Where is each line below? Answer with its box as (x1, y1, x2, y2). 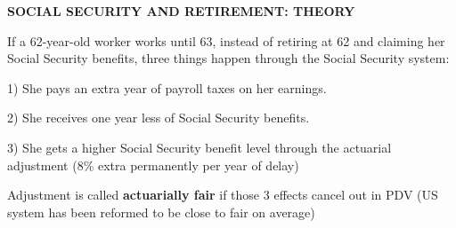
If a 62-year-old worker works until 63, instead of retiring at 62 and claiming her (7, 31, 445, 50)
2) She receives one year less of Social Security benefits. (7, 108, 310, 127)
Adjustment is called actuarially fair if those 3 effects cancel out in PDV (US (7, 185, 438, 204)
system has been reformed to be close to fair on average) (7, 202, 315, 221)
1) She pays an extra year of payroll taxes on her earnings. (7, 78, 327, 97)
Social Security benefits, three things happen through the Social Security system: (7, 49, 450, 67)
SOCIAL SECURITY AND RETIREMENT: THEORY (7, 2, 355, 20)
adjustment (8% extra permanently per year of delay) (7, 155, 299, 174)
